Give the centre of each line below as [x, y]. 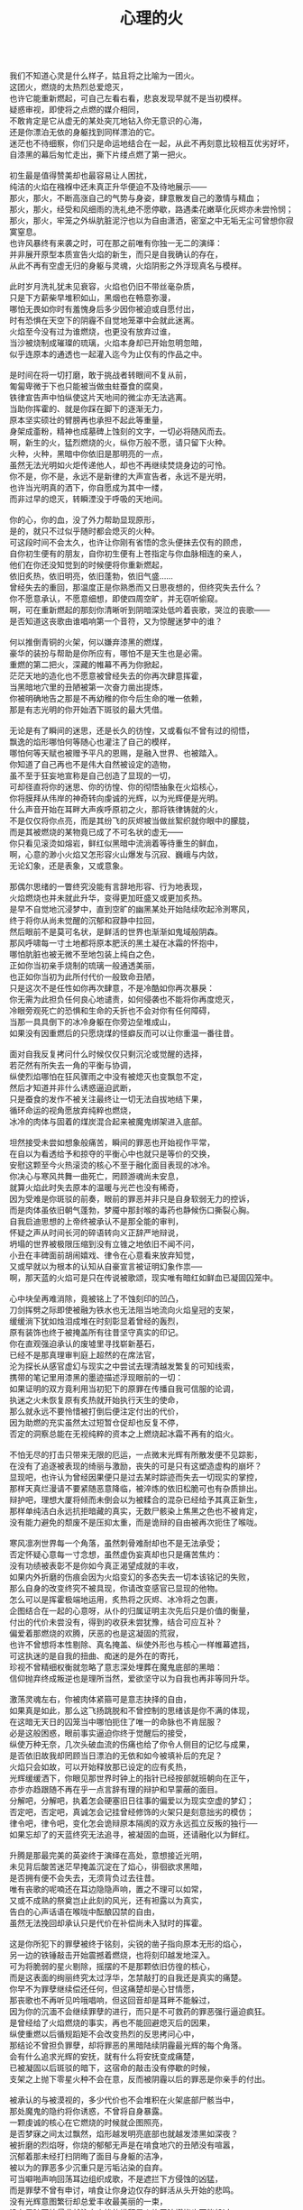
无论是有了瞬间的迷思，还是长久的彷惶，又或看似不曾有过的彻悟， [132, 730]
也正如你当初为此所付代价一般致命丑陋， [84, 977]
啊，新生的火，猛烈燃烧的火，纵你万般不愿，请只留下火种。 [120, 443]
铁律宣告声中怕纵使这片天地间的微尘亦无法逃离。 [100, 398]
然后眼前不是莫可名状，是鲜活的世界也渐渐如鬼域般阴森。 [116, 932]
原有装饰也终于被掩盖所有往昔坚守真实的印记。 [96, 1333]
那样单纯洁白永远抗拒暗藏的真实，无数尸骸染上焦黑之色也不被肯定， [136, 1511]
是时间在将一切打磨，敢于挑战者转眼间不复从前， [100, 375]
